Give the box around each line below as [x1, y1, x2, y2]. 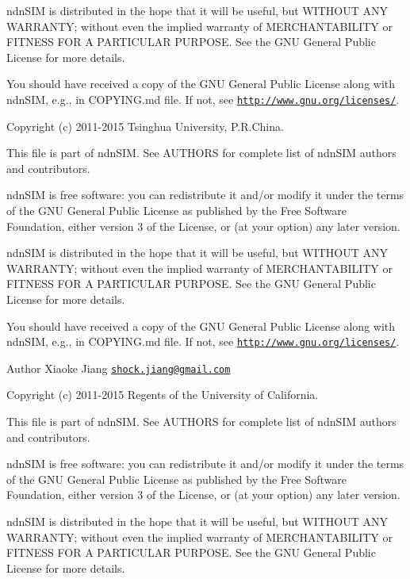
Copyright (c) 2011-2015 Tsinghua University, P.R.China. [6, 117, 284, 134]
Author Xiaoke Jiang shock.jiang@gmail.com [6, 359, 231, 376]
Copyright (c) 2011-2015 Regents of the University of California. [6, 386, 319, 403]
